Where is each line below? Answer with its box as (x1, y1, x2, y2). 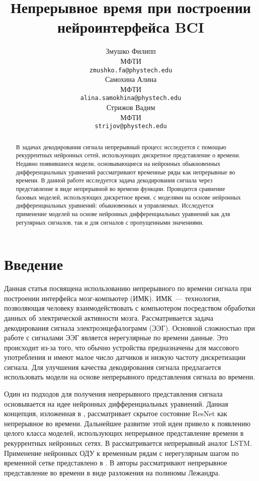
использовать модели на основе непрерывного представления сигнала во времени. (4, 371, 255, 382)
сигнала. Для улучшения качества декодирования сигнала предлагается (4, 361, 221, 372)
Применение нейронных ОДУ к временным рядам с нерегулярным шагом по (4, 447, 239, 458)
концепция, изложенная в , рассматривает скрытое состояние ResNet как (4, 408, 227, 419)
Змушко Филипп (106, 46, 156, 56)
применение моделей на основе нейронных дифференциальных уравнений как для (16, 209, 230, 218)
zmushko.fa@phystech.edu (89, 66, 172, 74)
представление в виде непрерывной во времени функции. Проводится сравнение (16, 184, 225, 193)
